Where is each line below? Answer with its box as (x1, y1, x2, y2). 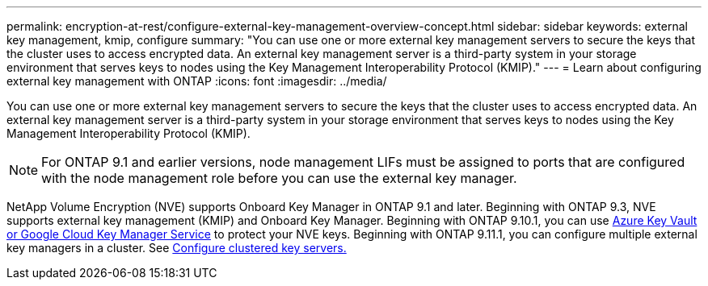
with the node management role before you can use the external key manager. (41, 170, 517, 186)
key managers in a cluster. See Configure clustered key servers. (6, 241, 347, 255)
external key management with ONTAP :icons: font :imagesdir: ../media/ (6, 74, 387, 88)
